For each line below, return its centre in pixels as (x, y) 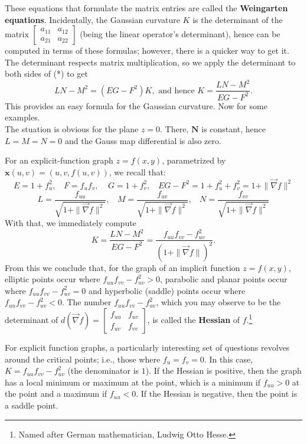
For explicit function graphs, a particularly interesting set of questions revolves (147, 347)
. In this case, (228, 359)
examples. (22, 117)
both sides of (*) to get (46, 74)
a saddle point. (32, 405)
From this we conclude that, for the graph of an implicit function (123, 267)
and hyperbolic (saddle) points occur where (167, 290)
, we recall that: (137, 172)
